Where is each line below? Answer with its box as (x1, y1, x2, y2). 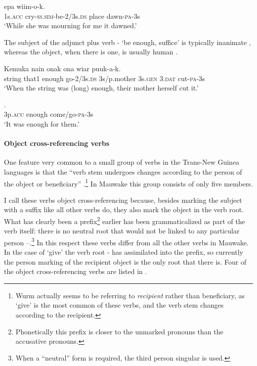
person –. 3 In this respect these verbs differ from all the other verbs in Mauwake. (4, 235, 249, 247)
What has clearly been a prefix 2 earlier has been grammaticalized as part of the (4, 214, 245, 226)
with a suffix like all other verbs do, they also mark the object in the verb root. (4, 204, 244, 215)
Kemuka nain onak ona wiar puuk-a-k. (4, 63, 121, 73)
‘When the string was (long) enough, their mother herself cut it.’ (4, 83, 199, 93)
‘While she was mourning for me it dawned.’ (4, 20, 137, 31)
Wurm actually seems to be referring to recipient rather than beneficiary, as (15, 290, 245, 300)
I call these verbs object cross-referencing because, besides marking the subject (4, 194, 242, 205)
